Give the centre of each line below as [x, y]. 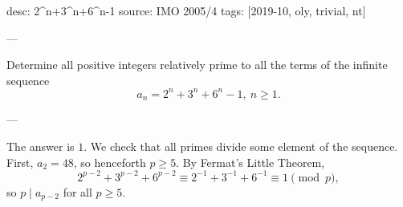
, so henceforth [110, 162]
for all [77, 191]
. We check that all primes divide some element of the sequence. [241, 146]
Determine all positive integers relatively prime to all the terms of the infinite [197, 65]
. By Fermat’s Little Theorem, [250, 162]
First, [20, 162]
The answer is [41, 146]
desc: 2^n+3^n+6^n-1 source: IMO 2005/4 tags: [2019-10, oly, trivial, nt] [186, 10]
